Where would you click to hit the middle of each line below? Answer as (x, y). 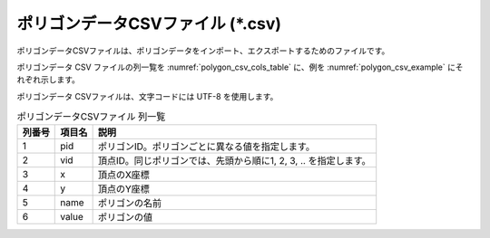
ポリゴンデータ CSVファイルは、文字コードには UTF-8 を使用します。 (147, 96)
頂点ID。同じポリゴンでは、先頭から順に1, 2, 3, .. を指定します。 (234, 161)
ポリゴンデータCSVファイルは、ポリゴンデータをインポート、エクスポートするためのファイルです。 (203, 51)
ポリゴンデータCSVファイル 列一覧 (91, 117)
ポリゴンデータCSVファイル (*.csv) (149, 24)
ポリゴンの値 (125, 217)
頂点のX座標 (123, 175)
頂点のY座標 (123, 189)
